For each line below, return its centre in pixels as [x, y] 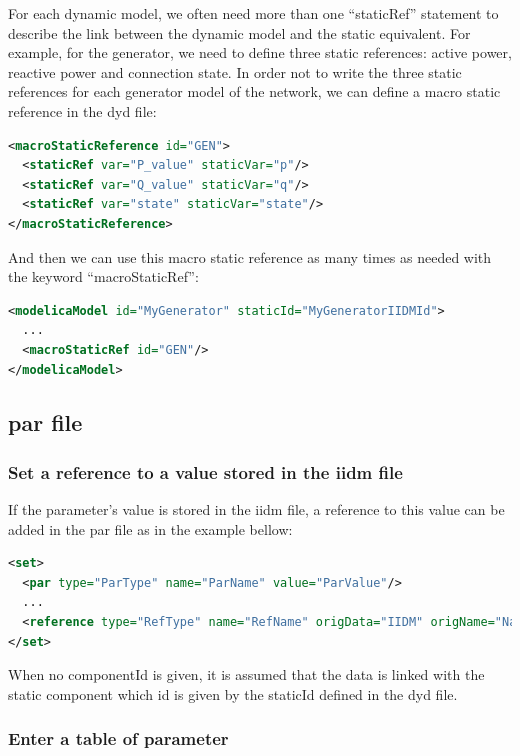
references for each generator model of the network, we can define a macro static [254, 91]
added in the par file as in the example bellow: [150, 528]
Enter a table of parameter [118, 738]
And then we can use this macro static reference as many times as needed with [250, 256]
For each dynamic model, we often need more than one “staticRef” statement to [253, 13]
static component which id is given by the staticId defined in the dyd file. [233, 693]
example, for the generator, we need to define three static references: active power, [260, 52]
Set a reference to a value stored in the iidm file [205, 471]
